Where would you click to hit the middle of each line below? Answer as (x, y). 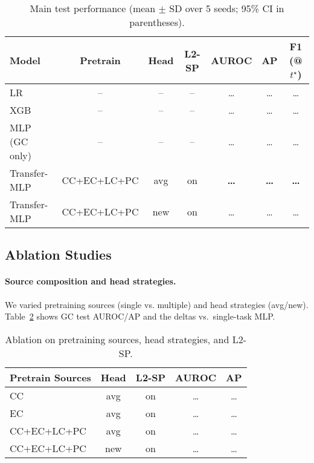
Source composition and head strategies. (91, 281)
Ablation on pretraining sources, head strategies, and (117, 339)
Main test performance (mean (93, 8)
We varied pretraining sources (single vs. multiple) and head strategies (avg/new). (157, 304)
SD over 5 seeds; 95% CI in (227, 8)
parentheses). (157, 22)
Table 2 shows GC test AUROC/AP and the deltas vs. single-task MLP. (140, 316)
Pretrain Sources (50, 377)
